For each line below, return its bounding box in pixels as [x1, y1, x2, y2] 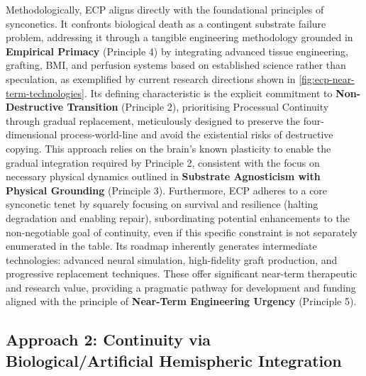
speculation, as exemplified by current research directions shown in [6, 71, 296, 86]
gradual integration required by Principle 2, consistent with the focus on [6, 155, 320, 170]
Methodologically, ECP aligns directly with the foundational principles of [6, 2, 324, 16]
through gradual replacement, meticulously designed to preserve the [6, 113, 300, 128]
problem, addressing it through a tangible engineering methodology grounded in [6, 30, 353, 45]
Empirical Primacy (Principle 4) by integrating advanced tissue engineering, [6, 43, 348, 58]
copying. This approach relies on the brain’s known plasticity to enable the [6, 140, 331, 155]
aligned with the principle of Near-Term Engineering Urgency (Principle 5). [6, 294, 357, 309]
